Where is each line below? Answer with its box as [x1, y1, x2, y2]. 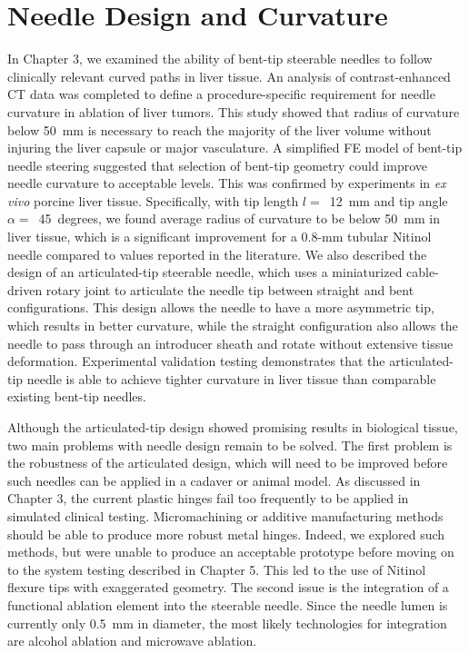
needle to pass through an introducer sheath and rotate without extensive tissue [7, 333, 454, 352]
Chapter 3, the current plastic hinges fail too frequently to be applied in [7, 489, 409, 508]
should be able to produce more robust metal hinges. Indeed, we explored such [7, 524, 445, 543]
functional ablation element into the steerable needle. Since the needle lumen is [7, 595, 448, 614]
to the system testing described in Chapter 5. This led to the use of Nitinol [7, 559, 426, 579]
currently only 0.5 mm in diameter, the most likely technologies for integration [7, 613, 447, 632]
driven [7, 280, 43, 299]
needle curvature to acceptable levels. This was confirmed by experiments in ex [7, 173, 446, 193]
